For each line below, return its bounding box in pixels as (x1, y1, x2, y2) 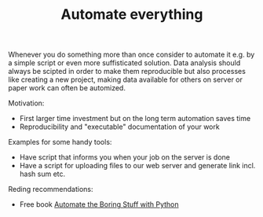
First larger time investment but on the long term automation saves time (19, 114, 251, 123)
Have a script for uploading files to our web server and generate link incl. (19, 161, 256, 171)
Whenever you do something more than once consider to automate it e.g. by (8, 50, 255, 60)
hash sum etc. (19, 169, 66, 178)
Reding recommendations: (8, 185, 93, 194)
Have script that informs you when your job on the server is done (19, 153, 230, 162)
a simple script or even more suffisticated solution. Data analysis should (8, 58, 241, 68)
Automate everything (60, 6, 203, 24)
